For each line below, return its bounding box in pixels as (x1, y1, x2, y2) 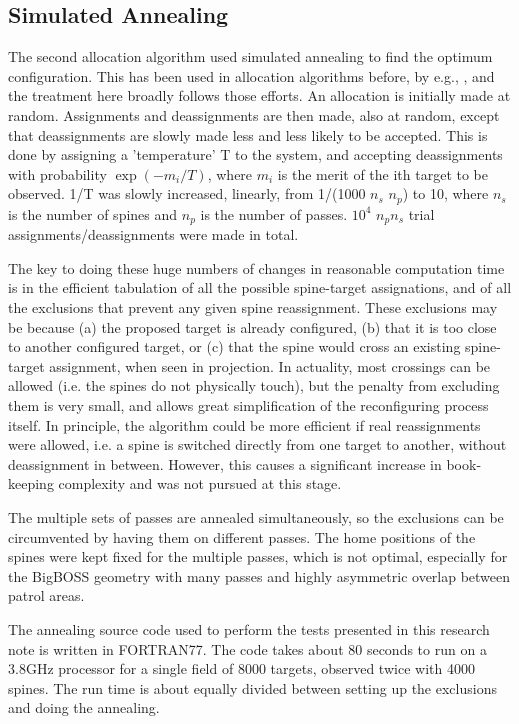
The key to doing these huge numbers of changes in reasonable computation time (8, 257, 505, 278)
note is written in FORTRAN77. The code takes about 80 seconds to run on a (8, 638, 487, 659)
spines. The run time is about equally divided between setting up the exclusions (8, 677, 497, 698)
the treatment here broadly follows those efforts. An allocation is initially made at (8, 85, 511, 106)
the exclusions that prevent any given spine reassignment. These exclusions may (8, 297, 498, 318)
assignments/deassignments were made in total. (8, 224, 299, 245)
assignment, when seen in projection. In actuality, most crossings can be (49, 355, 491, 376)
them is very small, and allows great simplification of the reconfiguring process (8, 395, 489, 416)
